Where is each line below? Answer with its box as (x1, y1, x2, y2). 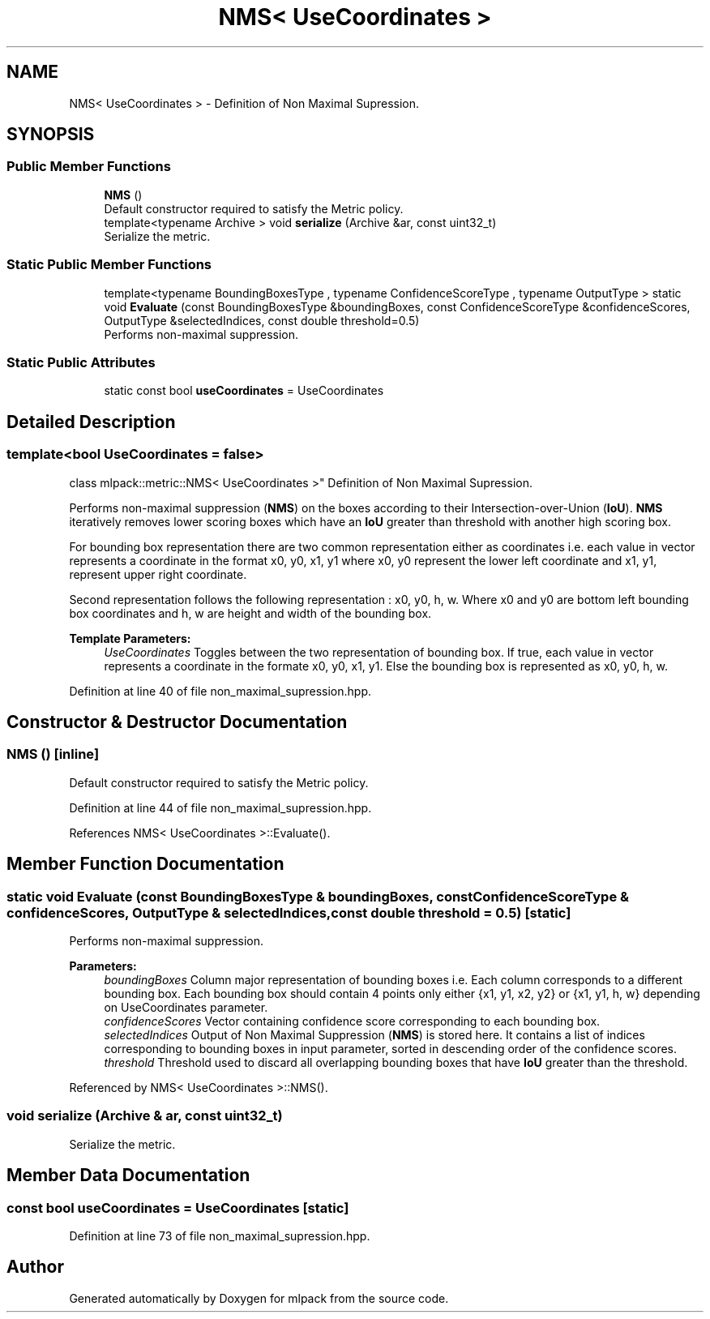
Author (6, 1257, 64, 1278)
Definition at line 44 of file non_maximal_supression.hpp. (69, 800, 372, 815)
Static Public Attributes (6, 353, 156, 370)
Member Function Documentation (6, 854, 284, 875)
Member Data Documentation (6, 1165, 250, 1186)
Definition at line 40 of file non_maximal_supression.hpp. (69, 683, 372, 698)
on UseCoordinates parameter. (104, 1000, 268, 1014)
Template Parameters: (69, 631, 191, 645)
